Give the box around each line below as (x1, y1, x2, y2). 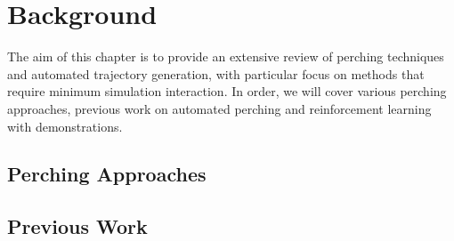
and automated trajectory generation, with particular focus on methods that (7, 64, 425, 83)
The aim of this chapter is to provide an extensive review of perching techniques (7, 47, 444, 66)
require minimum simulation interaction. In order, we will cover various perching (7, 82, 447, 100)
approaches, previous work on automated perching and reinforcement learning (7, 99, 432, 117)
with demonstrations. (7, 116, 123, 135)
